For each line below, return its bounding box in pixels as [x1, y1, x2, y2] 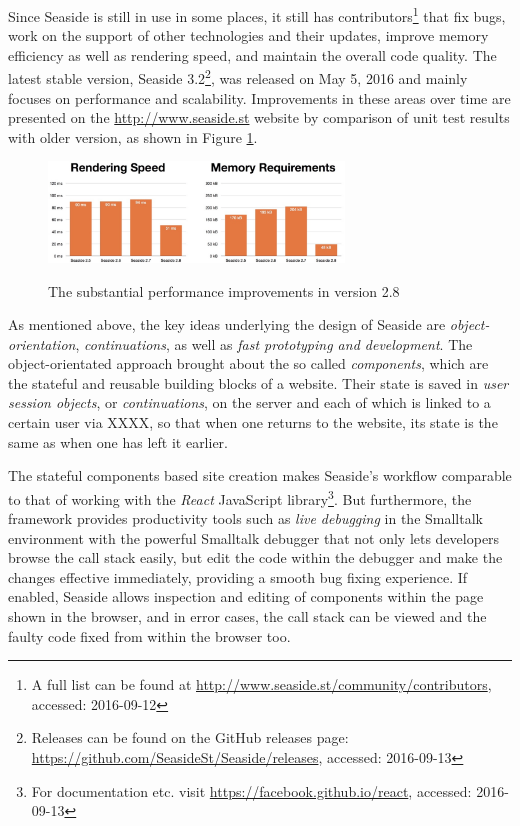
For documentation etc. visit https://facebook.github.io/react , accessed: [31, 780, 472, 801]
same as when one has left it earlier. [8, 431, 228, 452]
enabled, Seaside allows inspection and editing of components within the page [8, 586, 484, 607]
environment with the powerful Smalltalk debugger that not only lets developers [8, 527, 500, 548]
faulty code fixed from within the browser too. [8, 625, 291, 646]
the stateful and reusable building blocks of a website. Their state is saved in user [8, 372, 509, 393]
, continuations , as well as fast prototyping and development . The [75, 333, 473, 354]
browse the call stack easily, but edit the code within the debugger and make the [8, 547, 503, 568]
